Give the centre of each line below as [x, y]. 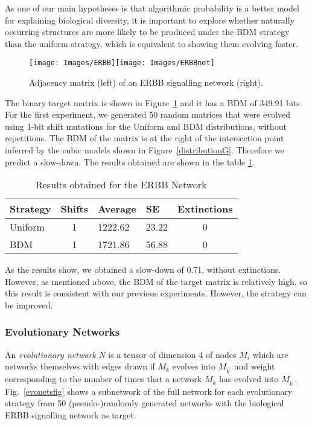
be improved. [29, 305]
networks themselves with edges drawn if [80, 366]
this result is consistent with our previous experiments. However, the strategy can [156, 293]
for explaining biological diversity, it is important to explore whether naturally [150, 20]
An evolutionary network [50, 354]
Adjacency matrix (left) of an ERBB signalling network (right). [146, 82]
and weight [255, 366]
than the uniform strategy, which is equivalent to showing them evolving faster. [151, 43]
